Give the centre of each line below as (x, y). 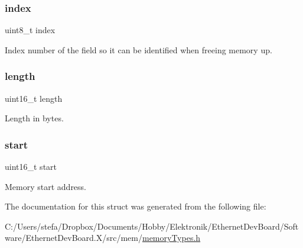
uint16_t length (34, 98)
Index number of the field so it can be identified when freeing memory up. (139, 49)
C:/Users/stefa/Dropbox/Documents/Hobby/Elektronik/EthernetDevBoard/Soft (152, 226)
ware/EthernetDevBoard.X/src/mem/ (74, 238)
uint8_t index (30, 30)
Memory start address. (46, 186)
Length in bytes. (34, 118)
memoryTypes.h (171, 238)
